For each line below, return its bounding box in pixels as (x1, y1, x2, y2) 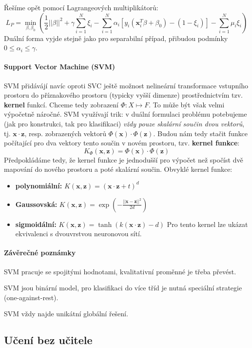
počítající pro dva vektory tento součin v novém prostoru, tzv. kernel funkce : (4, 138, 240, 148)
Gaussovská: (15, 199, 58, 209)
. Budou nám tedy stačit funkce (153, 128, 248, 138)
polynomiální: (15, 180, 62, 190)
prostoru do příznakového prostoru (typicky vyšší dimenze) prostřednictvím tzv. (4, 90, 243, 100)
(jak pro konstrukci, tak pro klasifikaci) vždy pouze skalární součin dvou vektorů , (4, 118, 245, 128)
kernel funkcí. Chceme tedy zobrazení (4, 99, 118, 109)
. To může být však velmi (149, 99, 225, 109)
